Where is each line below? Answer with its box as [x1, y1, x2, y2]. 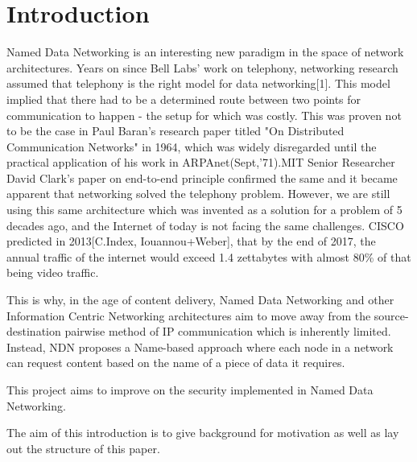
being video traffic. [6, 264, 99, 281]
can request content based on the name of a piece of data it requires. [6, 354, 345, 371]
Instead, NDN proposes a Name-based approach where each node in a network [6, 338, 394, 355]
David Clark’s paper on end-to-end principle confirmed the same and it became [6, 169, 398, 186]
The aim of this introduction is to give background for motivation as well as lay [6, 424, 399, 441]
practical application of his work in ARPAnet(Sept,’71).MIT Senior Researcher [6, 154, 395, 171]
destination [6, 323, 61, 340]
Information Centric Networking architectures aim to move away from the [6, 307, 371, 324]
